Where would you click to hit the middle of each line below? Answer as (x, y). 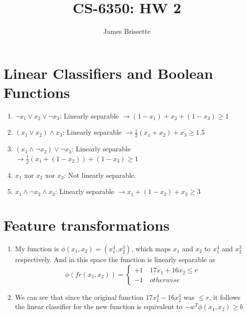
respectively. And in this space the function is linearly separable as (115, 259)
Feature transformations (87, 225)
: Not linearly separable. (100, 175)
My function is (37, 248)
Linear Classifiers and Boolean (108, 73)
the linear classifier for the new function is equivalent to (99, 306)
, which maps (151, 248)
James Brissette (127, 31)
